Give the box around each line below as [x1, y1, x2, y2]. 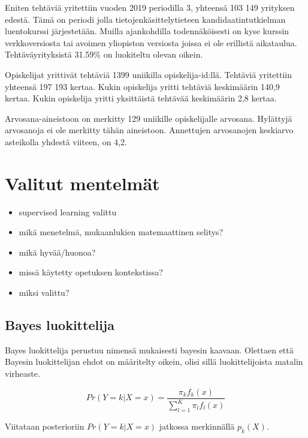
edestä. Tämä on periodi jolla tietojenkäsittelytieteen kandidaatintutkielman [5, 13, 286, 25]
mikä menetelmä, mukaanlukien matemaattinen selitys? [19, 226, 224, 238]
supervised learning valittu [19, 205, 117, 218]
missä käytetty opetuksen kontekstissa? [19, 266, 163, 278]
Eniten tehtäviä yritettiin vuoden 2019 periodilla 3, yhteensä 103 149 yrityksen [5, 1, 295, 13]
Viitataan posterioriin [5, 419, 84, 432]
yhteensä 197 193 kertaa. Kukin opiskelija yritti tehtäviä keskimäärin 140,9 [5, 80, 280, 92]
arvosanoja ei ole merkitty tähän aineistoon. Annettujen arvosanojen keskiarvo [5, 124, 294, 136]
